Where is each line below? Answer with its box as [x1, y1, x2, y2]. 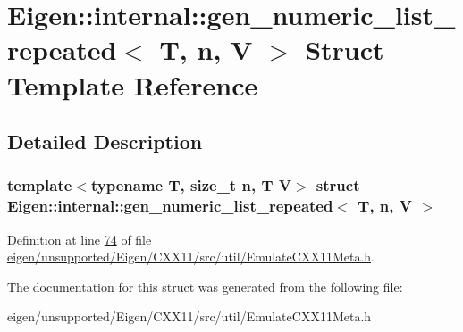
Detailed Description [7, 128, 203, 155]
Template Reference [7, 66, 258, 103]
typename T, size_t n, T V [90, 174, 291, 196]
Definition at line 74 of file [7, 229, 152, 248]
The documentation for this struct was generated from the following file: [7, 277, 403, 295]
